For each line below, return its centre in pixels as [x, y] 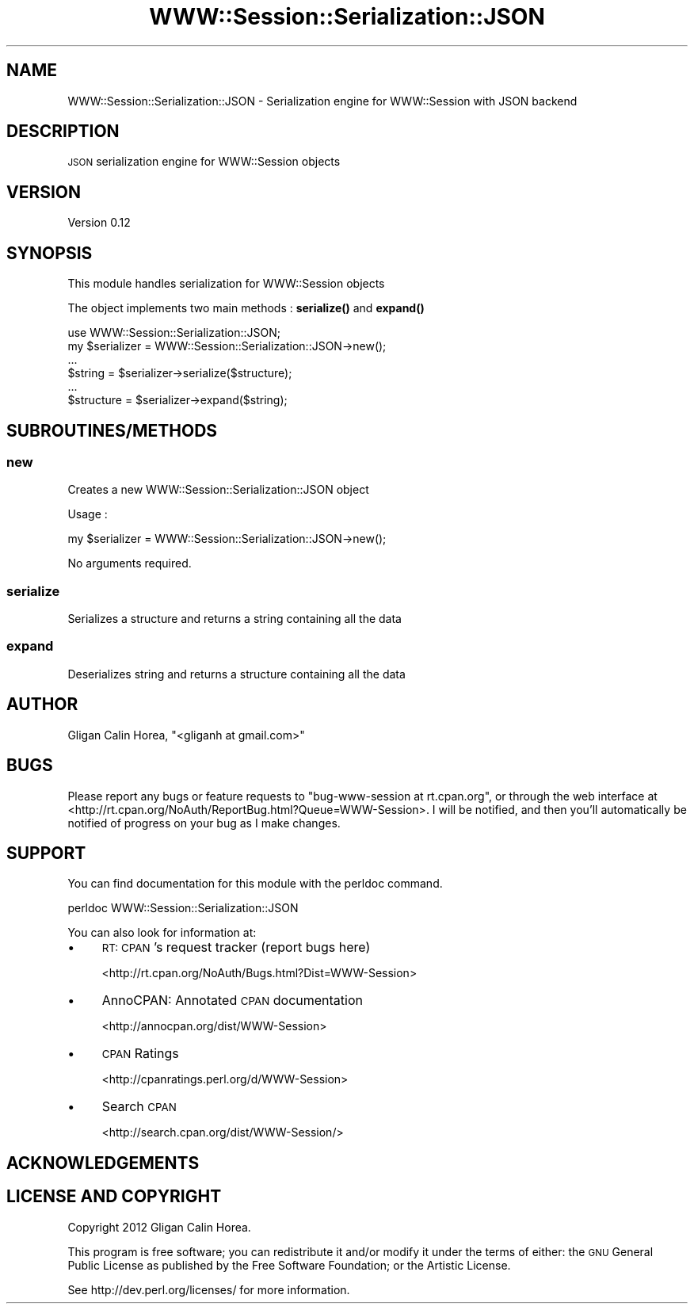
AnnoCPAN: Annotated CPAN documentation [232, 1001]
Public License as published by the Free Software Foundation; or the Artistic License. [289, 1265]
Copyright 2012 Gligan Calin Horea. [159, 1227]
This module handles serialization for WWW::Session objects [226, 284]
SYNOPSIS [50, 253]
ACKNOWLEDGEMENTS [103, 1163]
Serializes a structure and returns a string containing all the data [235, 619]
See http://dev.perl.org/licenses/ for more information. [209, 1289]
